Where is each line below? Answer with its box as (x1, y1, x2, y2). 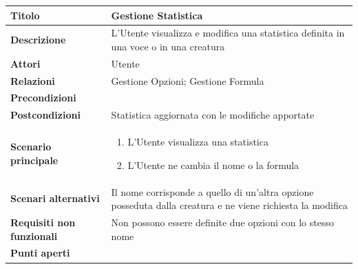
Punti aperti (10, 246, 70, 260)
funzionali (10, 228, 58, 243)
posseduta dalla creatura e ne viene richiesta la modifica (111, 198, 348, 212)
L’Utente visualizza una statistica (127, 134, 268, 149)
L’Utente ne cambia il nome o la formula (127, 157, 299, 172)
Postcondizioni (10, 108, 81, 122)
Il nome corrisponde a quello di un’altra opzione (111, 184, 314, 199)
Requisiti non (10, 215, 76, 230)
